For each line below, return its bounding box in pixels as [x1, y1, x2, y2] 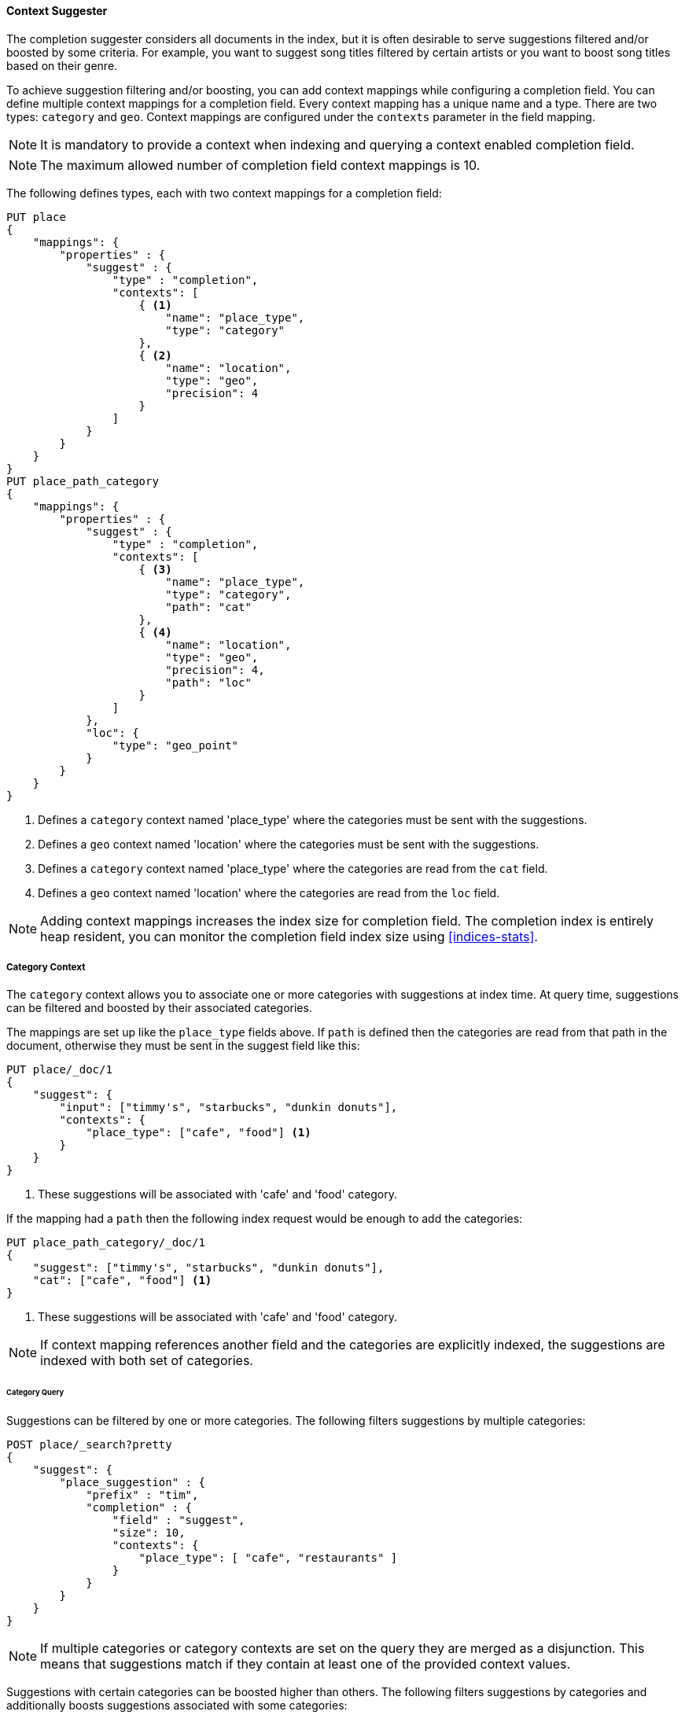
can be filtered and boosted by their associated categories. [6, 1001, 312, 1015]
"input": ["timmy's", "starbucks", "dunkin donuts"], [59, 1101, 398, 1114]
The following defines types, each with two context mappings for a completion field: [6, 186, 442, 200]
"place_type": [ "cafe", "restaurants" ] [138, 1551, 398, 1565]
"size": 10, [112, 1526, 186, 1540]
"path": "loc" [165, 675, 252, 689]
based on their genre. [6, 58, 118, 72]
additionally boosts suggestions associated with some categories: [6, 1698, 348, 1713]
